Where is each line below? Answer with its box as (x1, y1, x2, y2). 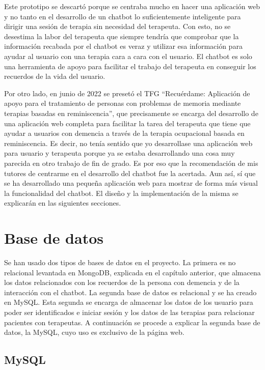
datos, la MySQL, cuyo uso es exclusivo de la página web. (4, 327, 184, 337)
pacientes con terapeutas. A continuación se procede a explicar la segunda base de (4, 317, 260, 327)
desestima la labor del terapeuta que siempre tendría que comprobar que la (4, 31, 239, 41)
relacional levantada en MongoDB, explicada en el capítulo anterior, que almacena (4, 267, 261, 277)
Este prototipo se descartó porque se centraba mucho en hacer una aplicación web (4, 1, 260, 11)
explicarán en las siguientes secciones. (4, 197, 121, 208)
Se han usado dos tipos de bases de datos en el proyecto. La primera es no (4, 257, 236, 267)
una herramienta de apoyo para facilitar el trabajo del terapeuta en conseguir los (4, 61, 256, 71)
